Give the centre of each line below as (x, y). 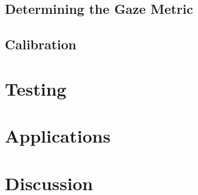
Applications (58, 136)
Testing (36, 88)
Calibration (41, 44)
